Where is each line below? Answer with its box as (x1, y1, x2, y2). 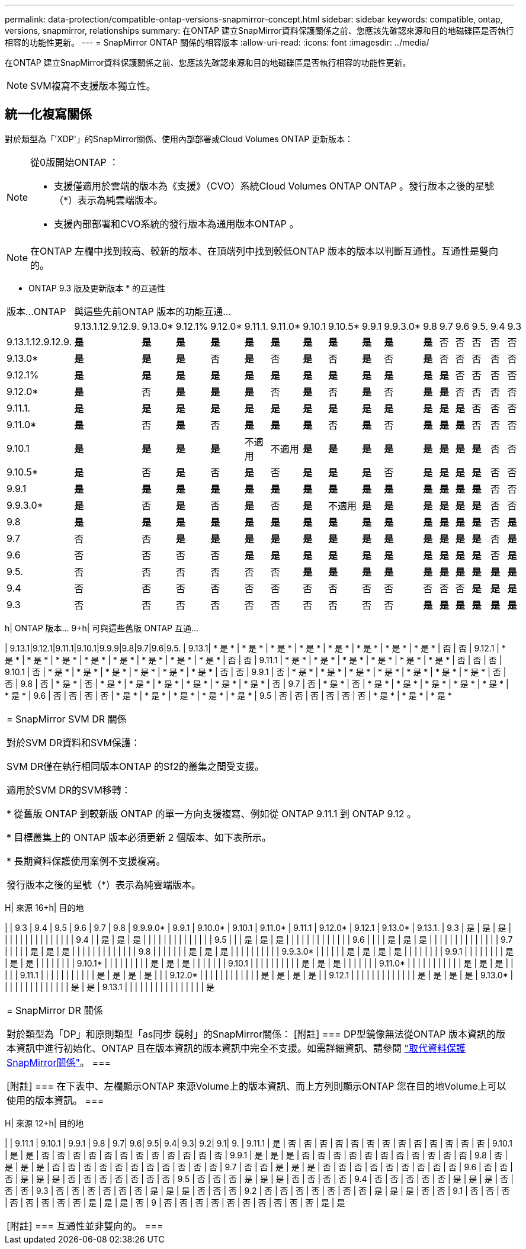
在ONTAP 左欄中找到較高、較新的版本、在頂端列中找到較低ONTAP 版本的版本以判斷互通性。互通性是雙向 (30, 245, 499, 257)
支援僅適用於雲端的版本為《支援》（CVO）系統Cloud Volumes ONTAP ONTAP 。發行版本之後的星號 (54, 179, 494, 192)
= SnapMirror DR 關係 (7, 1004, 103, 1016)
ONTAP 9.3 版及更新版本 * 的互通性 (28, 282, 166, 293)
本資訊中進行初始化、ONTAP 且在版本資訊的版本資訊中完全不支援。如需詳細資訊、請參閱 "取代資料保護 (7, 1042, 466, 1054)
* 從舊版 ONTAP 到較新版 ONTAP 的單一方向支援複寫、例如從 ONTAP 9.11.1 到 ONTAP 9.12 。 (7, 807, 417, 820)
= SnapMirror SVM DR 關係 (7, 712, 127, 725)
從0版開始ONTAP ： (30, 156, 119, 168)
